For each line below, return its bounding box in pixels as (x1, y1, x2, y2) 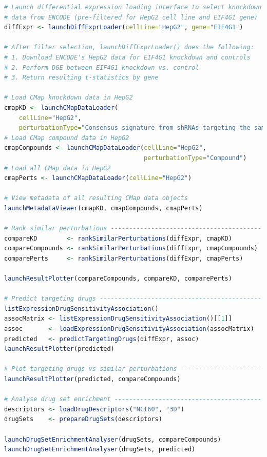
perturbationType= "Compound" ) (144, 154, 247, 162)
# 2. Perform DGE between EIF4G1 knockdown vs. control (4, 64, 199, 71)
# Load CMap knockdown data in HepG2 (4, 94, 133, 102)
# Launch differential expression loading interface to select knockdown (4, 4, 262, 11)
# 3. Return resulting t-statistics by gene (4, 74, 159, 82)
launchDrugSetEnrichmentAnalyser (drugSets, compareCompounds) (4, 435, 221, 443)
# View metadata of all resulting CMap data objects (4, 194, 188, 202)
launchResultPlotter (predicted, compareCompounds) (4, 375, 181, 383)
